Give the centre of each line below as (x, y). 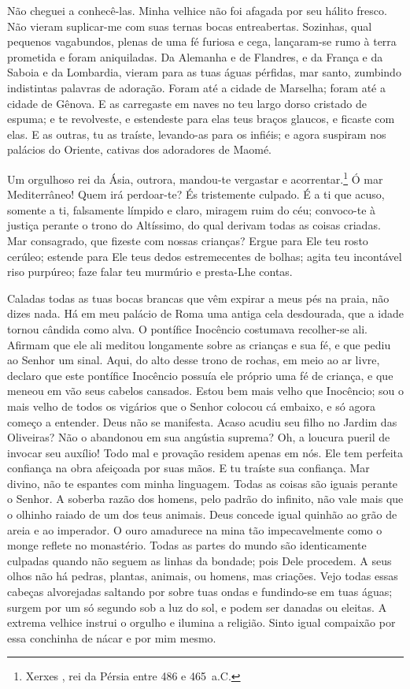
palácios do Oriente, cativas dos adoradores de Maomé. (140, 149)
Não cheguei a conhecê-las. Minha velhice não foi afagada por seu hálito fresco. (197, 10)
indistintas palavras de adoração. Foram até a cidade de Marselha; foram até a (196, 87)
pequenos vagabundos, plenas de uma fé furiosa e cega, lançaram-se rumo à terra (202, 41)
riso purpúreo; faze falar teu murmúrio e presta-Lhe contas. (150, 272)
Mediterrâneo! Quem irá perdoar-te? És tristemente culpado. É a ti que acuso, (196, 194)
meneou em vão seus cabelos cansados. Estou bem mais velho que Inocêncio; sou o (205, 391)
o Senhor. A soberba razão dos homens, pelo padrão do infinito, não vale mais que (205, 499)
